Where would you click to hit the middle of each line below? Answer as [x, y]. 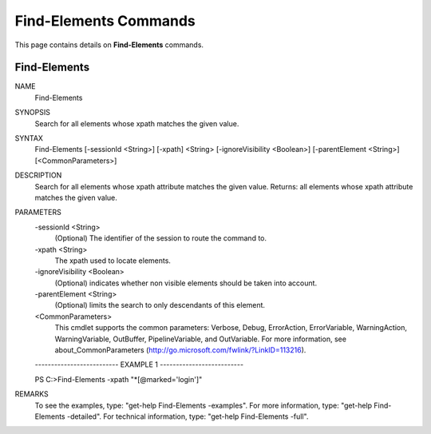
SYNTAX [29, 138]
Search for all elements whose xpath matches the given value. [137, 123]
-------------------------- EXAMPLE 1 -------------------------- [139, 364]
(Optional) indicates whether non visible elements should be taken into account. [186, 283]
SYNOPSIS [33, 113]
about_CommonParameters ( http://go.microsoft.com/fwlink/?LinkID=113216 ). [180, 350]
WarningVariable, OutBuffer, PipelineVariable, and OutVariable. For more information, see [201, 339]
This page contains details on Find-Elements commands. [109, 45]
